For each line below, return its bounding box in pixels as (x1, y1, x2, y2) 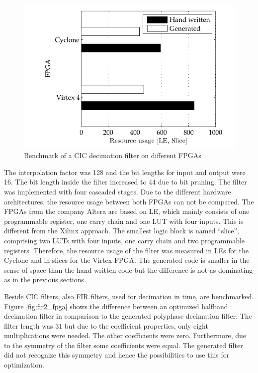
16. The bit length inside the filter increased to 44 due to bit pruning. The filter (4, 177, 247, 187)
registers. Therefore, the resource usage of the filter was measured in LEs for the (4, 245, 249, 255)
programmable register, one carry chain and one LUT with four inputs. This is (4, 215, 244, 226)
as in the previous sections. (4, 274, 86, 285)
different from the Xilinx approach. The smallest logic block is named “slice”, (4, 225, 239, 236)
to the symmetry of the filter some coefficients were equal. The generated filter (4, 340, 243, 350)
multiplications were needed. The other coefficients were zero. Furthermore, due (4, 330, 247, 341)
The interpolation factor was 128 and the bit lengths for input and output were (4, 167, 246, 177)
